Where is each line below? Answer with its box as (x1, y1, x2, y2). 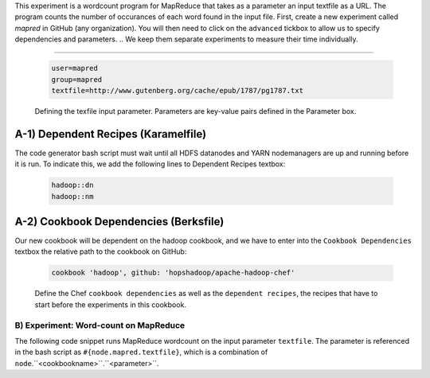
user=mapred (51, 64, 99, 73)
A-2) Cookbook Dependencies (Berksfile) (14, 215, 225, 228)
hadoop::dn (51, 181, 94, 190)
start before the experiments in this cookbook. (34, 299, 187, 310)
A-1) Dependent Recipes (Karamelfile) (14, 127, 207, 141)
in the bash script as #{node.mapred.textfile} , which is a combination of (14, 347, 268, 357)
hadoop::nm (51, 192, 94, 201)
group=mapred (51, 75, 103, 84)
